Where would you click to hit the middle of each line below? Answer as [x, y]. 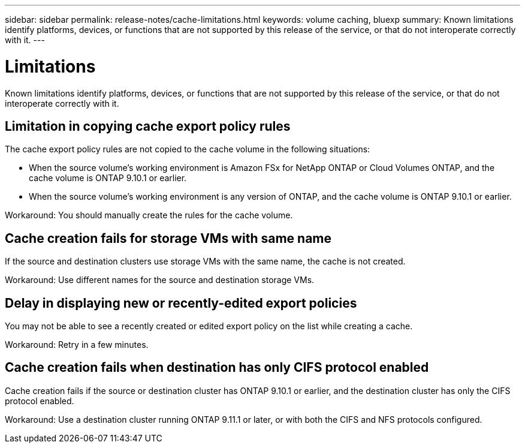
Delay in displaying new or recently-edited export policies [181, 303]
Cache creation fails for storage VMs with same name [168, 238]
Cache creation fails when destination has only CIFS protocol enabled [217, 368]
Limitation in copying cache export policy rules [148, 126]
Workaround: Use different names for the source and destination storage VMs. [160, 280]
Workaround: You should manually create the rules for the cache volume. [149, 215]
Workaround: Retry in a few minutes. [77, 345]
